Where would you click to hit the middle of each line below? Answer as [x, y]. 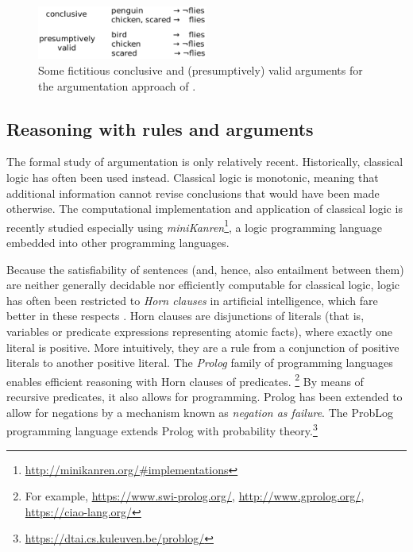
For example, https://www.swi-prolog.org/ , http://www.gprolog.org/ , [195, 496]
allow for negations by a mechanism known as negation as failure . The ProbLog [200, 412]
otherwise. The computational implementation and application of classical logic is [205, 208]
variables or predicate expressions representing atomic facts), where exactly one [200, 332]
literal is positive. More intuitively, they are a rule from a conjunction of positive [203, 347]
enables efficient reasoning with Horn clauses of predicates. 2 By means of [185, 380]
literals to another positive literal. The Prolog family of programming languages [200, 363]
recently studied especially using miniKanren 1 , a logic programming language [195, 226]
